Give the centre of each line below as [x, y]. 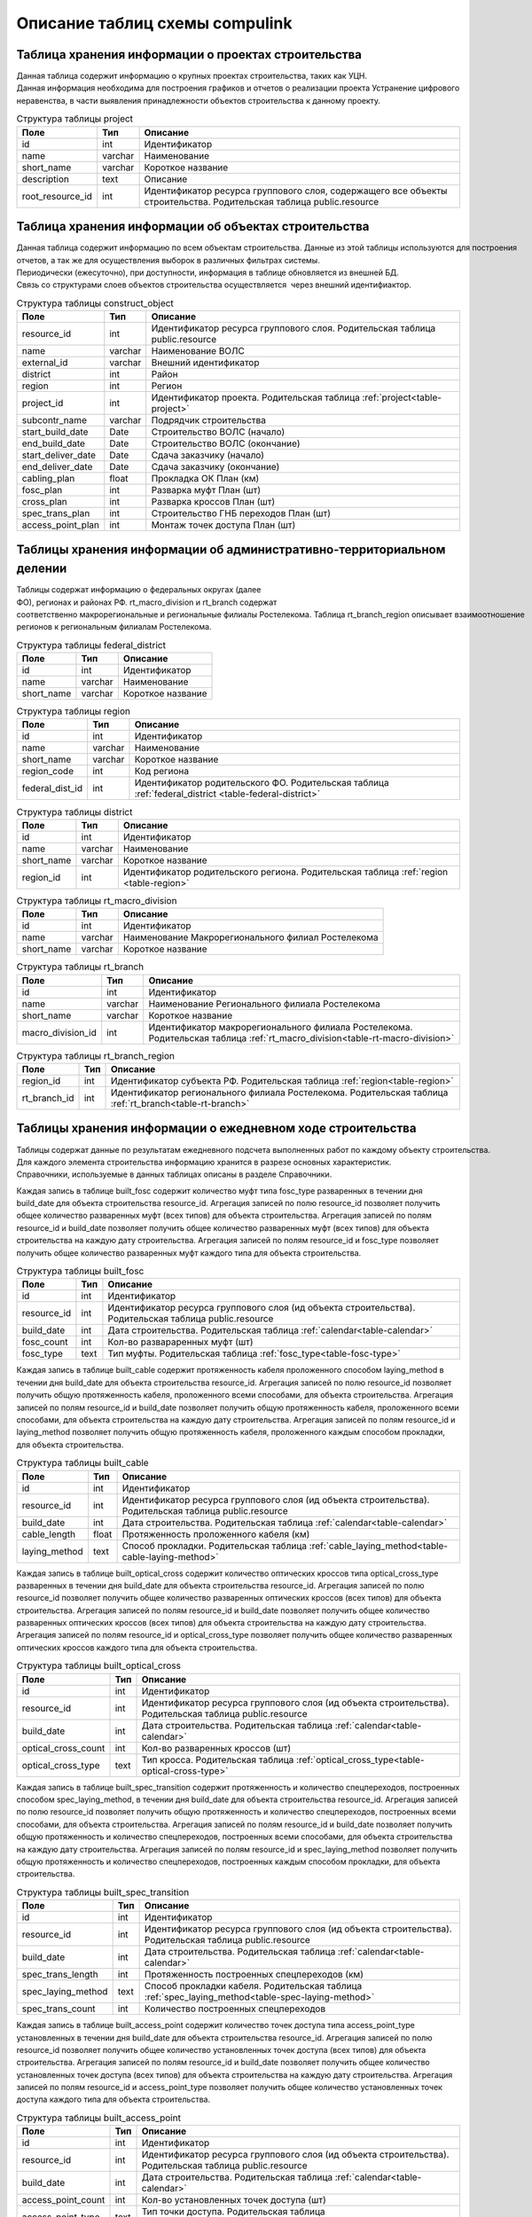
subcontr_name [55, 420]
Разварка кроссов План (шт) [213, 502]
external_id [45, 363]
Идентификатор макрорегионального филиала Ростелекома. [281, 1027]
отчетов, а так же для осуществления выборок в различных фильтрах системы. [168, 260]
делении [42, 569]
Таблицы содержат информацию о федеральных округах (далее [139, 590]
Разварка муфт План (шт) [206, 490]
